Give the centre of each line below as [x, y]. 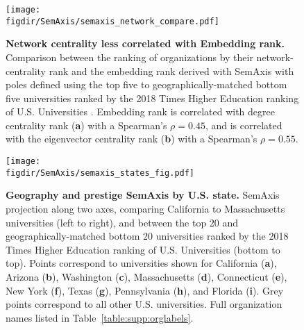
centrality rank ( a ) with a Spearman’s [86, 125]
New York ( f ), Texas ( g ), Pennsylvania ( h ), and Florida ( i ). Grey [145, 290]
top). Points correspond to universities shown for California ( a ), [141, 263]
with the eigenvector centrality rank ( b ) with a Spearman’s [132, 139]
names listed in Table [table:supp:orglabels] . [100, 317]
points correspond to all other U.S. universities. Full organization [144, 304]
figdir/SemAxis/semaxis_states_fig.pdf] [100, 173]
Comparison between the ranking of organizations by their [129, 57]
